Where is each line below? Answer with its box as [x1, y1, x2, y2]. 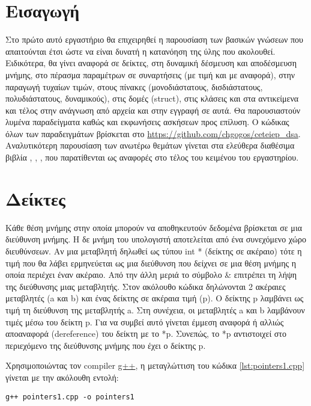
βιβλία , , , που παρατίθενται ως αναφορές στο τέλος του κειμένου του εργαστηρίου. [5, 151, 299, 164]
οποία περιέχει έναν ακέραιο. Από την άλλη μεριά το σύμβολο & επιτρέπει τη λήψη [5, 268, 297, 281]
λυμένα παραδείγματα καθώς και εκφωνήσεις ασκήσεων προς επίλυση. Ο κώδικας [5, 115, 289, 128]
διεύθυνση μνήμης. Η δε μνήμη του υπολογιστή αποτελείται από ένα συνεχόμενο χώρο [5, 233, 306, 245]
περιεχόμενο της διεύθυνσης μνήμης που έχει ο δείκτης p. [5, 339, 206, 351]
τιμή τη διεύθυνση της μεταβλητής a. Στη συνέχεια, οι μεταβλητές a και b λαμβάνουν [5, 303, 305, 316]
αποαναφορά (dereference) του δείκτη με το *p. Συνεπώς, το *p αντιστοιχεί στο [5, 327, 286, 340]
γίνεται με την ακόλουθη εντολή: [5, 371, 119, 383]
